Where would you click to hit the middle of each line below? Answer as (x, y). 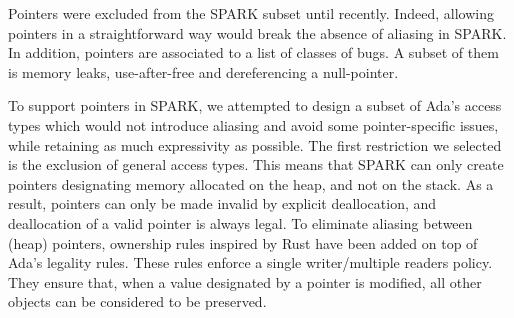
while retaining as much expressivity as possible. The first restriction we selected (255, 144)
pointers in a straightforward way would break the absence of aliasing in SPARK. (257, 32)
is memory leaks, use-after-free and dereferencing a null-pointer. (203, 71)
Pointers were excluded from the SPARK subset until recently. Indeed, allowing (251, 13)
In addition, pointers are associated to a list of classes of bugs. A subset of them (253, 52)
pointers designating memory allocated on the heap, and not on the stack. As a (251, 183)
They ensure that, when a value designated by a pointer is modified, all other (245, 281)
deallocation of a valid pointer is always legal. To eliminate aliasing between (240, 222)
